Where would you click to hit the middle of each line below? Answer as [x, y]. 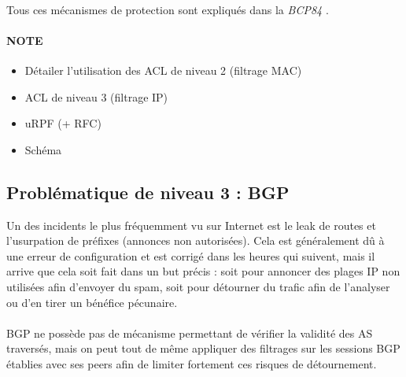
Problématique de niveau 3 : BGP [148, 192]
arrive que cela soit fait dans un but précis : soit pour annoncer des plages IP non [203, 271]
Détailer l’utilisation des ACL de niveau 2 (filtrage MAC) [163, 70]
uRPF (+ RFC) [63, 123]
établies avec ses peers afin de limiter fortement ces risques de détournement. [192, 363]
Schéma [43, 149]
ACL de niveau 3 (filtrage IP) [96, 96]
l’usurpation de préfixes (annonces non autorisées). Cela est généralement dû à [196, 240]
